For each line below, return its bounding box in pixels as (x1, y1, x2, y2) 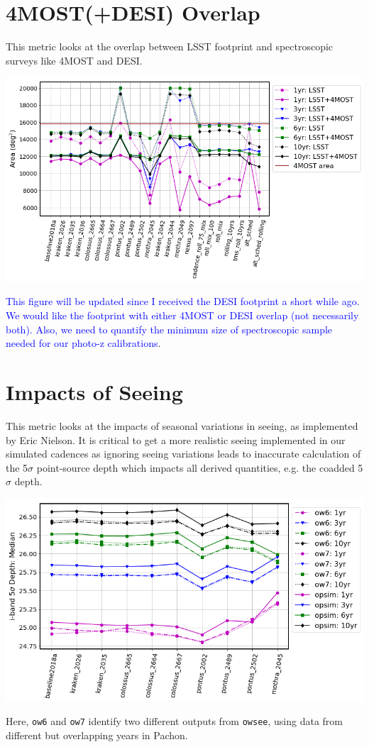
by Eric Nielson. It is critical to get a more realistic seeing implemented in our (6, 432, 346, 447)
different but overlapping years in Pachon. (6, 727, 188, 742)
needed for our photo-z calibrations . (6, 336, 161, 350)
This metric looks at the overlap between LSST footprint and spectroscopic (6, 39, 334, 54)
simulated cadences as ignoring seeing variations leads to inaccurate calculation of (6, 446, 361, 461)
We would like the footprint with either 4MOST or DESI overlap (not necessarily (6, 308, 359, 323)
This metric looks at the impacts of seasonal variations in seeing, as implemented (6, 418, 358, 433)
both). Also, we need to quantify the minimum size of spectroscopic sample (6, 321, 333, 336)
